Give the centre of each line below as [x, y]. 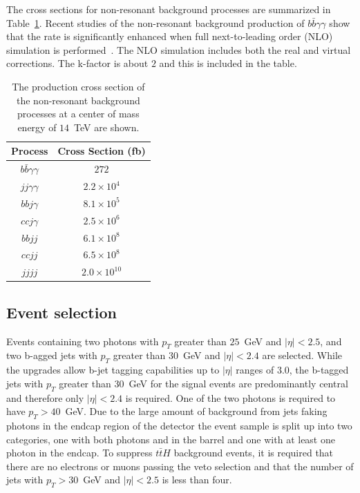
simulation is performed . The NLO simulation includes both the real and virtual [179, 49]
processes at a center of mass [78, 114]
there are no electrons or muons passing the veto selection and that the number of [180, 466]
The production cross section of [78, 86]
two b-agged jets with [52, 355]
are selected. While [302, 355]
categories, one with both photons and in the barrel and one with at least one [171, 439]
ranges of [255, 370]
